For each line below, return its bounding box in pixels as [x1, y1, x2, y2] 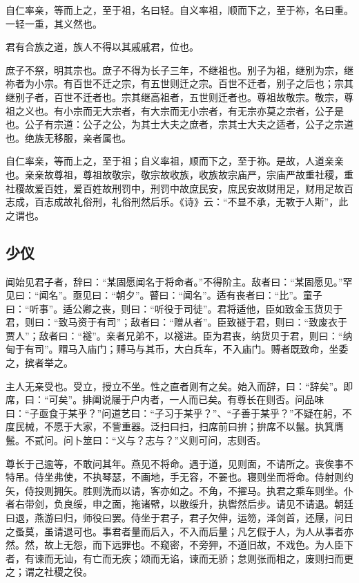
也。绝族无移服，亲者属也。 [6, 130, 131, 145]
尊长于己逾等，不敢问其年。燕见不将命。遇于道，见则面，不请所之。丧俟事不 [6, 456, 353, 470]
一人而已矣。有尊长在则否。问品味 [169, 392, 324, 407]
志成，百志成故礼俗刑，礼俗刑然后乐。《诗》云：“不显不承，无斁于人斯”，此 [6, 194, 349, 209]
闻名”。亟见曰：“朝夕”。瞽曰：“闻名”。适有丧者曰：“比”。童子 [39, 288, 322, 302]
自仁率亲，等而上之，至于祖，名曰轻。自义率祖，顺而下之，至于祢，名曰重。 [6, 3, 353, 17]
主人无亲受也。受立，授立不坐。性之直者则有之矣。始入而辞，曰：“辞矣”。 [6, 378, 344, 393]
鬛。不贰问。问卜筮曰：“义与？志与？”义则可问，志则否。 [6, 433, 266, 447]
